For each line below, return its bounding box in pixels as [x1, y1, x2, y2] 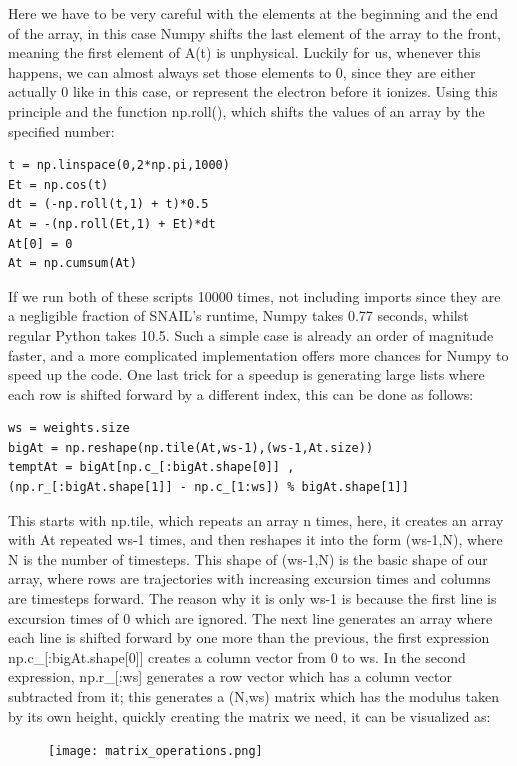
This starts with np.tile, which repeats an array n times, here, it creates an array [8, 509, 504, 530]
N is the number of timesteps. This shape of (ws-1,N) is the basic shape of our [8, 548, 488, 569]
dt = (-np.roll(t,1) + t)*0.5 [8, 197, 209, 212]
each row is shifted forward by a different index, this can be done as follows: [8, 383, 474, 404]
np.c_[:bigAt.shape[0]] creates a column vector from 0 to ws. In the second [8, 646, 466, 667]
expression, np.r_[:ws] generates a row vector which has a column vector [8, 666, 452, 687]
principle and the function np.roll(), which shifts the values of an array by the [8, 100, 485, 121]
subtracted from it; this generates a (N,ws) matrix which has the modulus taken [8, 686, 499, 706]
